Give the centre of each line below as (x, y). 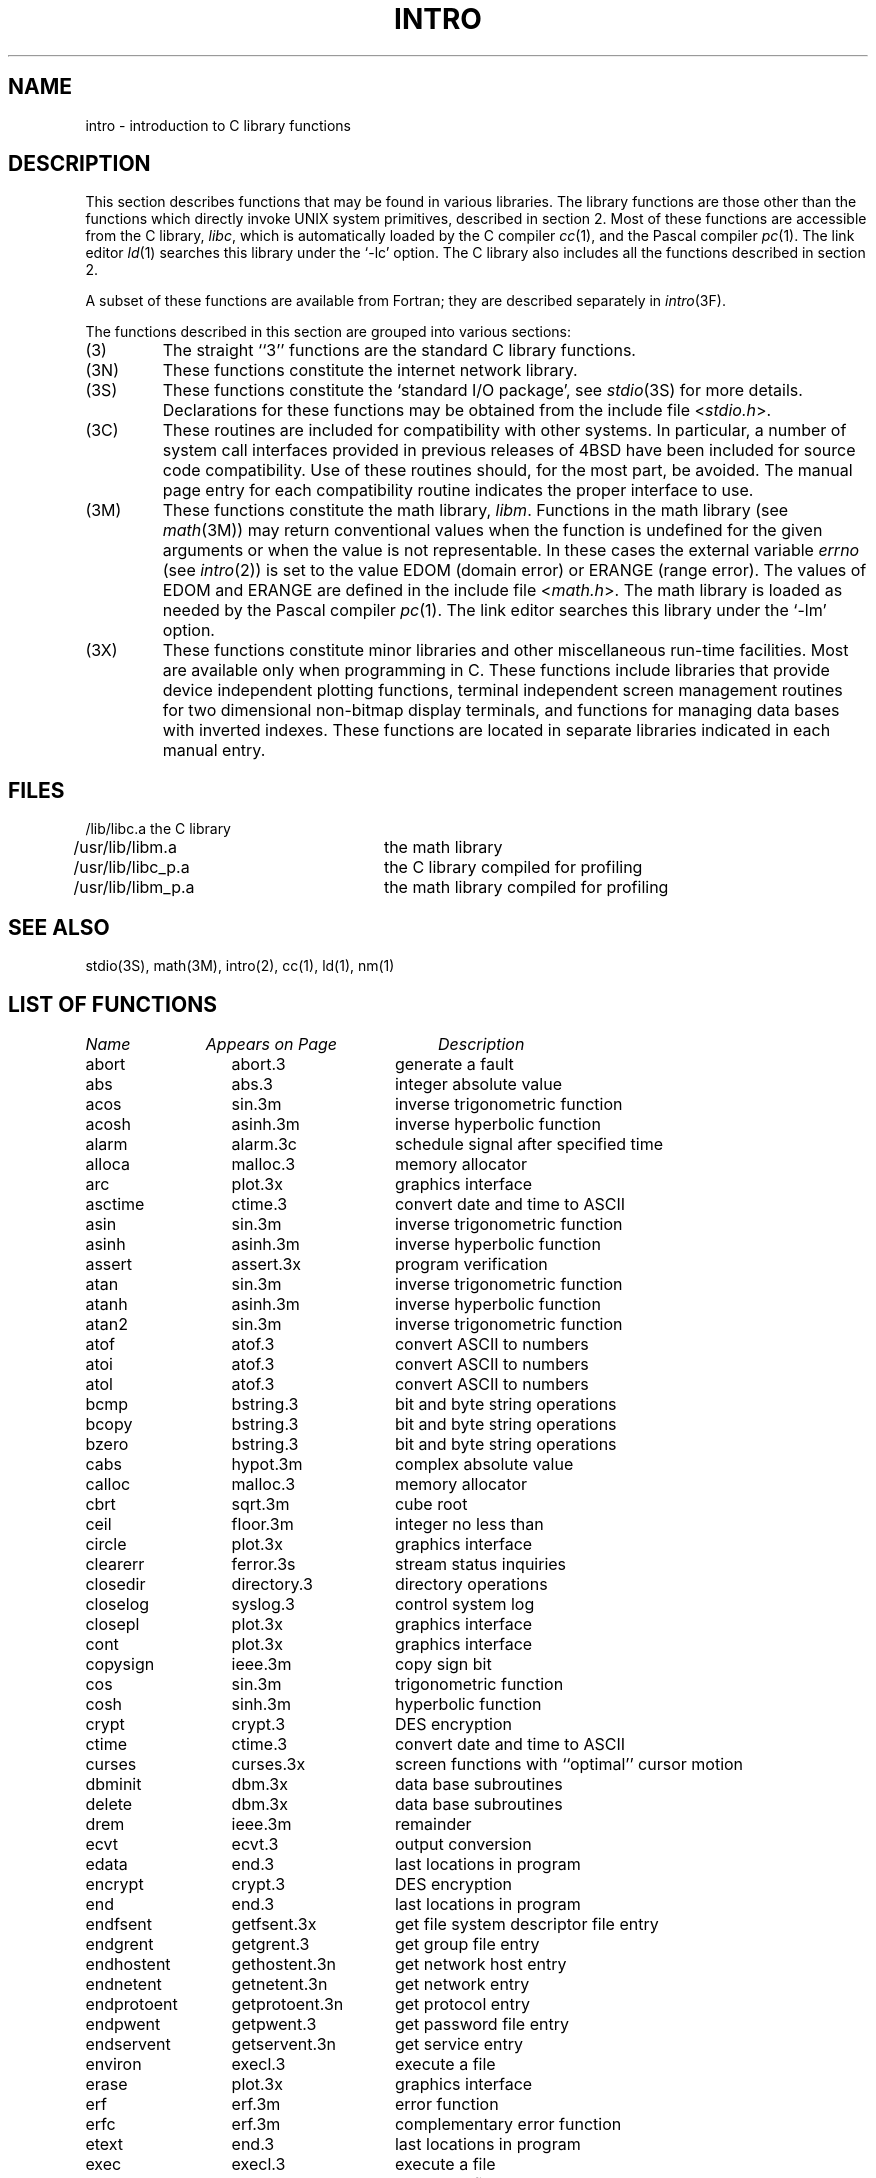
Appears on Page (271, 1043)
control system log (464, 1603)
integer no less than (469, 1523)
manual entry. (214, 750)
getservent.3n (284, 2043)
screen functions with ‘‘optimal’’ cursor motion (569, 1763)
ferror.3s (263, 1563)
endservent (128, 2043)
